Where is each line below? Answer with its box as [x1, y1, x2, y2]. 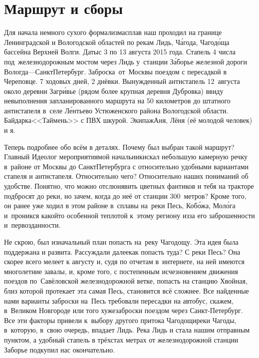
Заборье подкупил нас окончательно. [4, 344, 115, 355]
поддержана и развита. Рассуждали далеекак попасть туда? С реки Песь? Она [4, 246, 241, 257]
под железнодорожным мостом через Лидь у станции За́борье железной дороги [4, 56, 247, 66]
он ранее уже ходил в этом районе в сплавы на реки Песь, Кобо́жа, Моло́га [4, 200, 236, 211]
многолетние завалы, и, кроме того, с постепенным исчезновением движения [4, 266, 238, 276]
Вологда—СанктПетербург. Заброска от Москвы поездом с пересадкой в [4, 66, 227, 76]
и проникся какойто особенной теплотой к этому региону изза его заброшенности [4, 210, 255, 220]
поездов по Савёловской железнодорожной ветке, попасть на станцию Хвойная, [4, 276, 248, 286]
